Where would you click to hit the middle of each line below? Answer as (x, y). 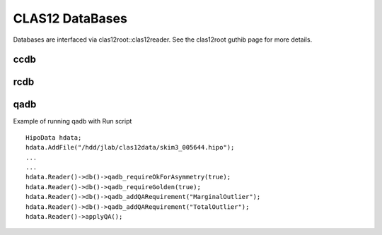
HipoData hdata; (54, 137)
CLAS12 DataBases (70, 18)
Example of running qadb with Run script (73, 121)
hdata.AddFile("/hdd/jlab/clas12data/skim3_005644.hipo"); (130, 147)
